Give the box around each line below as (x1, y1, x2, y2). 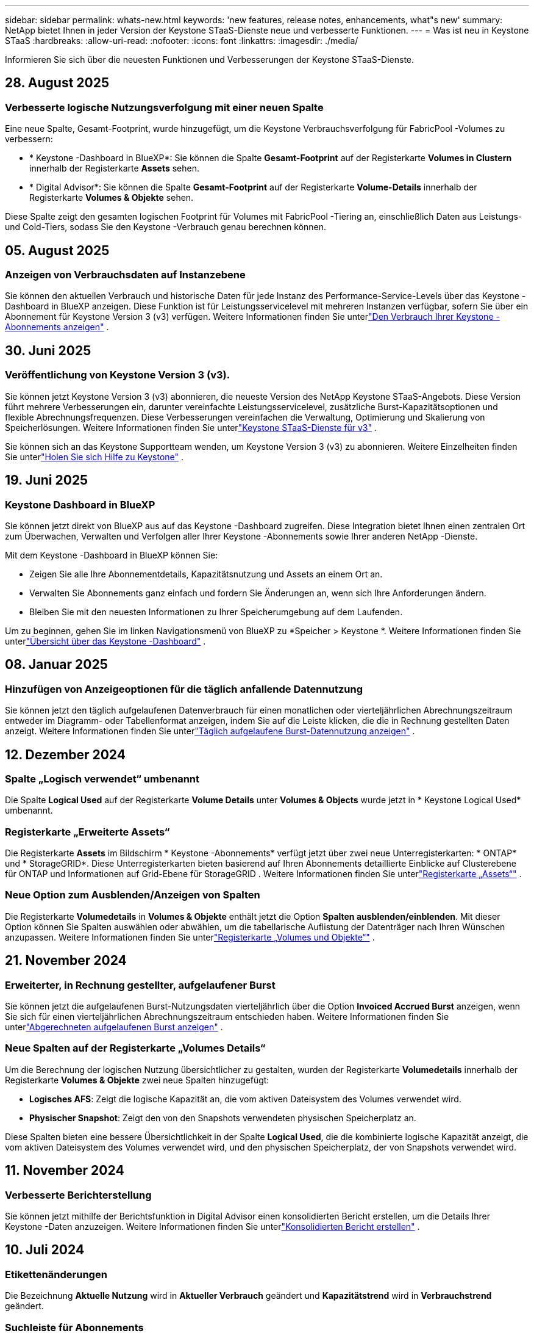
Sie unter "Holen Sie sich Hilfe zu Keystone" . (5, 451, 184, 462)
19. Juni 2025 (5, 472, 88, 488)
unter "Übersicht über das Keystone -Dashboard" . (5, 635, 206, 646)
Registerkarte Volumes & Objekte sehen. (29, 192, 194, 203)
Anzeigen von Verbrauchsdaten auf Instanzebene (5, 269, 246, 281)
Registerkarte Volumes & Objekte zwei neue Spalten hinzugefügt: (5, 1074, 269, 1085)
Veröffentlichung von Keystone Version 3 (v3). (5, 369, 230, 381)
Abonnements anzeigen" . (5, 322, 109, 333)
